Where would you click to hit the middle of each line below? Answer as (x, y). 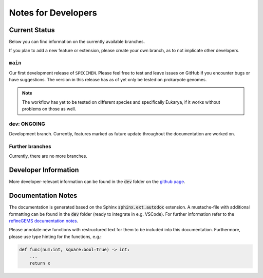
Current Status (32, 30)
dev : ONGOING (27, 124)
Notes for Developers (53, 13)
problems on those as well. (49, 109)
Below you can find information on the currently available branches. (77, 42)
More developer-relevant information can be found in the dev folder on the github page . (97, 182)
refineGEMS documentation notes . (44, 221)
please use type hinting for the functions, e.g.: (55, 237)
